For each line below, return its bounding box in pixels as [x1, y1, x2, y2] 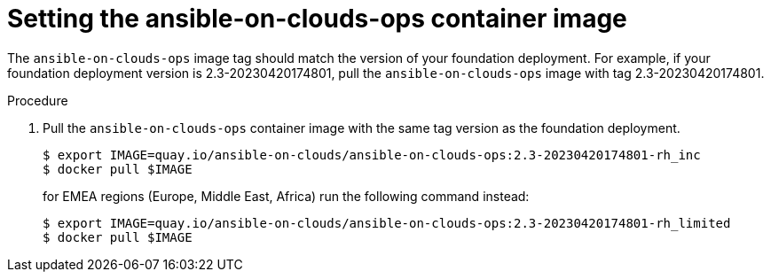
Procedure [7, 92, 68, 108]
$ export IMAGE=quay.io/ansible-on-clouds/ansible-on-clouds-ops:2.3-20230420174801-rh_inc [43, 147, 701, 162]
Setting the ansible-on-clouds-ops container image [7, 4, 627, 34]
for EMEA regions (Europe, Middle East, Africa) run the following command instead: [43, 188, 530, 204]
